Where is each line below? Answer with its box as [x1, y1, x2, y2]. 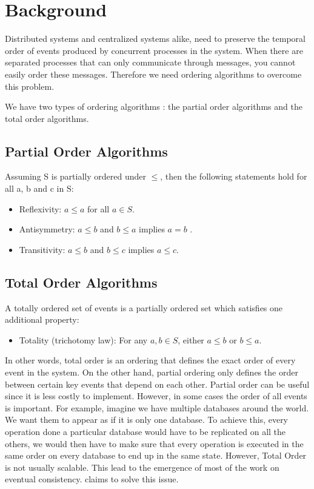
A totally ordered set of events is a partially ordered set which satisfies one [5, 301, 283, 314]
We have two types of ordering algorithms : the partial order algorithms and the [5, 100, 302, 113]
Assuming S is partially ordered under [5, 170, 146, 183]
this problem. [5, 79, 55, 92]
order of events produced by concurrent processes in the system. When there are [5, 44, 303, 56]
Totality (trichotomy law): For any [19, 333, 148, 346]
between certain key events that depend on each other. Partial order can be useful [5, 377, 310, 390]
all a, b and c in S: [5, 182, 74, 195]
